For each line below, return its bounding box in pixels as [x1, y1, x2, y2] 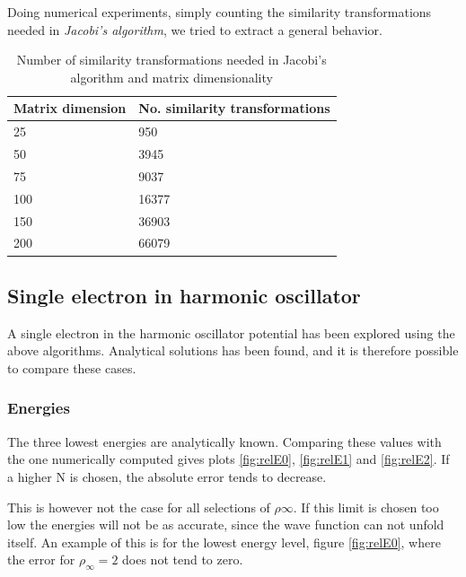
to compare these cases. [7, 358, 136, 377]
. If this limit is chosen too [293, 497, 439, 516]
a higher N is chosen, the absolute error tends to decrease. [7, 467, 327, 485]
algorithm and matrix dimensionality [70, 67, 273, 86]
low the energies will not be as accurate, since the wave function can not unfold [7, 515, 444, 534]
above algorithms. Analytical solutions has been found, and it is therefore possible [7, 341, 459, 360]
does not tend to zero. [122, 550, 243, 569]
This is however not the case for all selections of [7, 497, 270, 516]
